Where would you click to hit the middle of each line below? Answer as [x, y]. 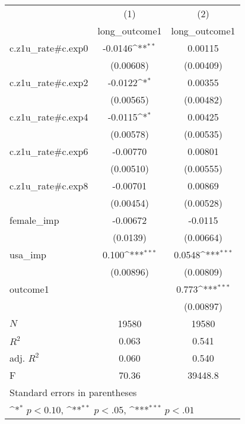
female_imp [34, 220]
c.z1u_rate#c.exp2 [49, 82]
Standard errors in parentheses [73, 392]
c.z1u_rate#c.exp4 [49, 117]
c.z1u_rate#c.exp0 [49, 48]
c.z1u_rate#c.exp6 [49, 151]
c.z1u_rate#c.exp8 [49, 186]
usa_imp [28, 254]
